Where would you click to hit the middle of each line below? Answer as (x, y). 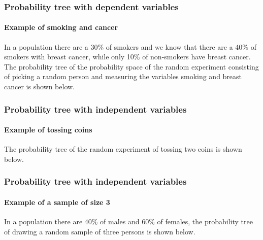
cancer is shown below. (40, 87)
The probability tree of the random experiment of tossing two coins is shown (123, 149)
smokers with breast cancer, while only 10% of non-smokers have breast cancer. (127, 57)
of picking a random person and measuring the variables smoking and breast (123, 76)
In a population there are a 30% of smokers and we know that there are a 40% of (130, 46)
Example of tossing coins (48, 130)
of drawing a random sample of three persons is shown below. (100, 231)
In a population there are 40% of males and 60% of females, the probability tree (128, 221)
